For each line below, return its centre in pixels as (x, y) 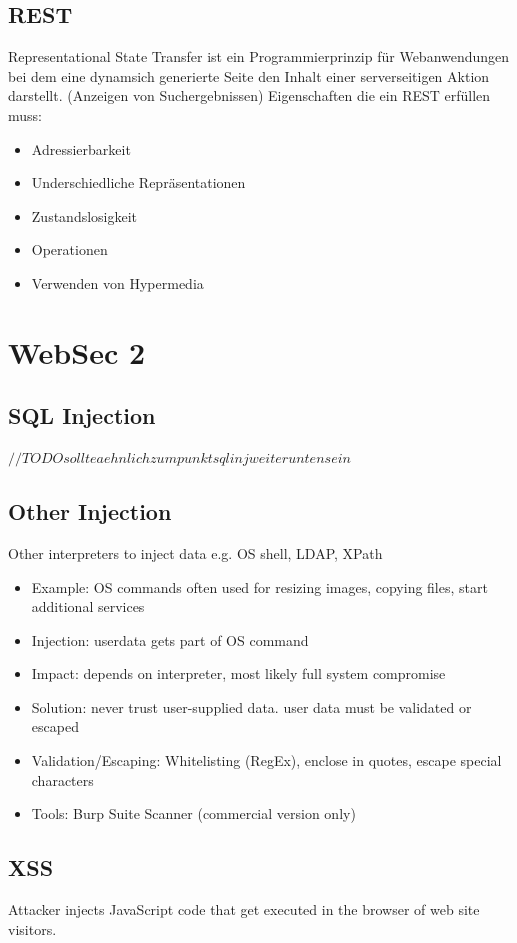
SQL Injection (82, 415)
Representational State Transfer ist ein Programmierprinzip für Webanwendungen (259, 56)
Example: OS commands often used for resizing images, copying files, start (259, 586)
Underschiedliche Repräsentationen (138, 182)
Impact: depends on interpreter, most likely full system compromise (238, 673)
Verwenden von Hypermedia (117, 282)
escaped (55, 726)
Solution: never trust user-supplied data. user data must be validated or (251, 706)
